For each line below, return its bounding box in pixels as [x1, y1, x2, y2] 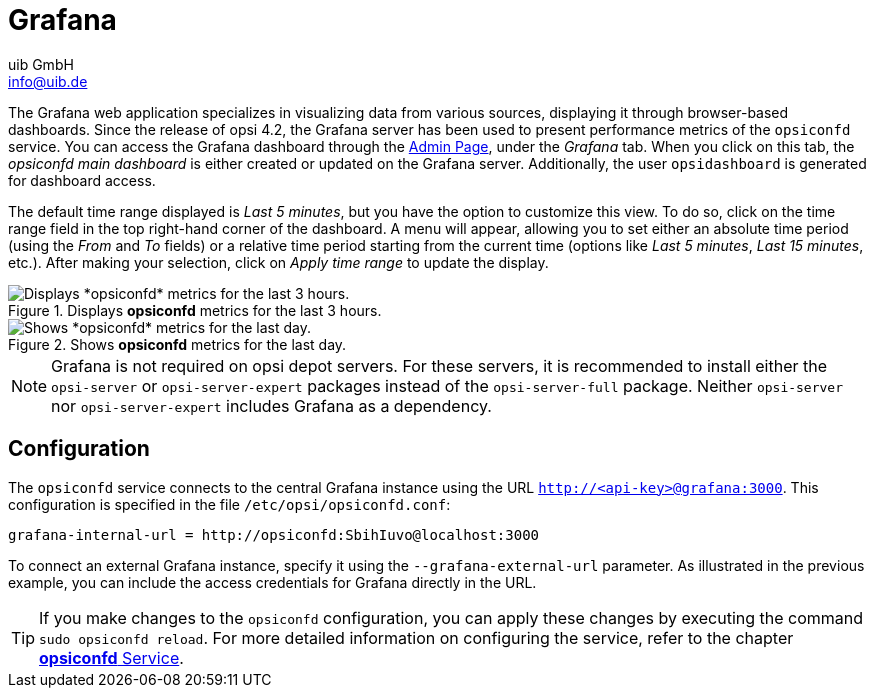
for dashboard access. [8, 171, 156, 189]
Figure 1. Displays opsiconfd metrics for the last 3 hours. [8, 301, 382, 319]
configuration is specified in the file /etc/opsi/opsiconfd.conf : [8, 495, 451, 513]
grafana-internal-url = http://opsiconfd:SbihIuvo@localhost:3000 [8, 526, 540, 543]
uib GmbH [8, 55, 74, 73]
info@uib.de [8, 72, 88, 90]
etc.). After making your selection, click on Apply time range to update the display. [8, 253, 549, 271]
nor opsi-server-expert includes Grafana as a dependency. [51, 395, 492, 416]
